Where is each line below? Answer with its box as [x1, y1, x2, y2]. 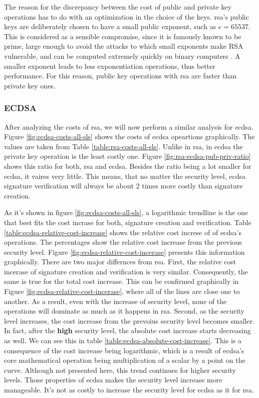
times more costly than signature [142, 180, 243, 191]
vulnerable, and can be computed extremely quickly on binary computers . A [4, 50, 240, 61]
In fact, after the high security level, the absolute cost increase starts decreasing [4, 325, 251, 336]
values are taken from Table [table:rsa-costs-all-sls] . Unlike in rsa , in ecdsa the [4, 141, 243, 151]
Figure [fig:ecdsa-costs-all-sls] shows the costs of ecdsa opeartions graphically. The [4, 131, 255, 142]
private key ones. [4, 80, 56, 90]
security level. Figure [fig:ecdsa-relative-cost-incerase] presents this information [4, 246, 245, 257]
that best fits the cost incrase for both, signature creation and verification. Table [4, 217, 251, 227]
